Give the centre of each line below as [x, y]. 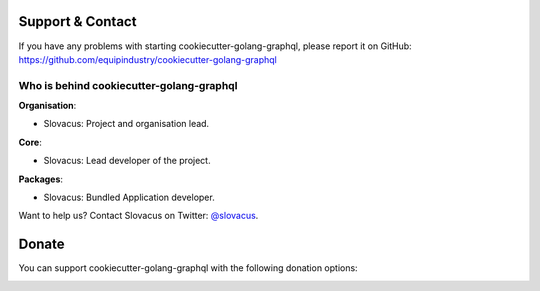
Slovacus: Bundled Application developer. [129, 197]
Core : [30, 142]
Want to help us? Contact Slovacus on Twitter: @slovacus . [138, 216]
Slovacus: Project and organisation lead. [126, 124]
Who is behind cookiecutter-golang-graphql [128, 85]
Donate [41, 244]
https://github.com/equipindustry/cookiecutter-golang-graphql [147, 59]
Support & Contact [77, 21]
